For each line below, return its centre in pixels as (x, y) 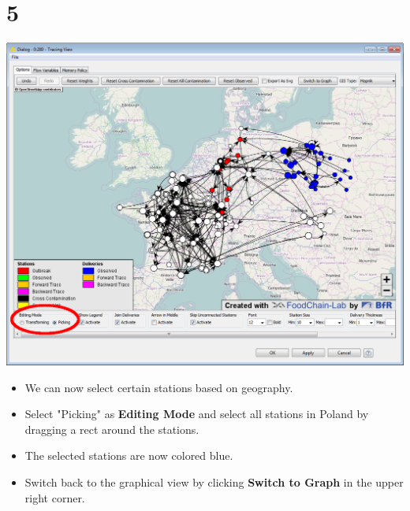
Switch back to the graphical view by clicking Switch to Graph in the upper (214, 482)
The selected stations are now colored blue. (129, 455)
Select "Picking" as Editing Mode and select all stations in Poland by (197, 414)
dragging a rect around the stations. (112, 429)
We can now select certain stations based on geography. (159, 387)
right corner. (55, 497)
